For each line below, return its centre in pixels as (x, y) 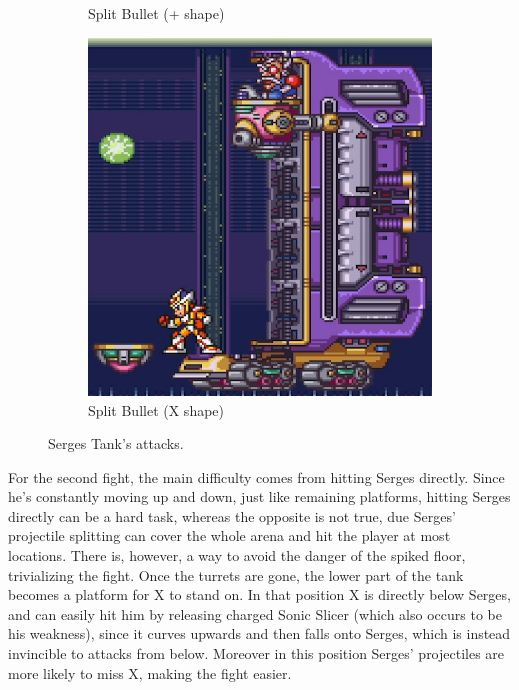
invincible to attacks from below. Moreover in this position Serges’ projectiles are (256, 653)
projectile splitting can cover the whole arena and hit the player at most (229, 535)
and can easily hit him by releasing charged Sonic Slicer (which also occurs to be (255, 613)
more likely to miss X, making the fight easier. (150, 672)
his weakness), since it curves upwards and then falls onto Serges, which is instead (259, 633)
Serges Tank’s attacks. (116, 443)
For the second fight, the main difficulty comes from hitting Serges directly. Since (256, 476)
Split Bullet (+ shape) (156, 13)
